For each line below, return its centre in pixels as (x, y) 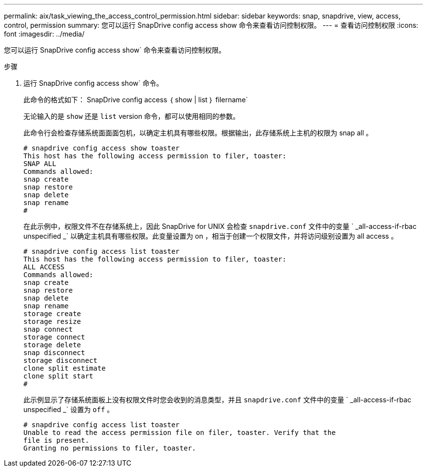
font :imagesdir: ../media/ (44, 34)
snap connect (48, 329)
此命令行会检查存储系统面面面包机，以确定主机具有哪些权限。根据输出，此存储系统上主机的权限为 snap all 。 (198, 133)
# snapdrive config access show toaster (102, 148)
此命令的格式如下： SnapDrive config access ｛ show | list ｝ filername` (136, 100)
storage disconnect (60, 360)
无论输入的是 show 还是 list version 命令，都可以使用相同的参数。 (132, 116)
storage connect (54, 337)
